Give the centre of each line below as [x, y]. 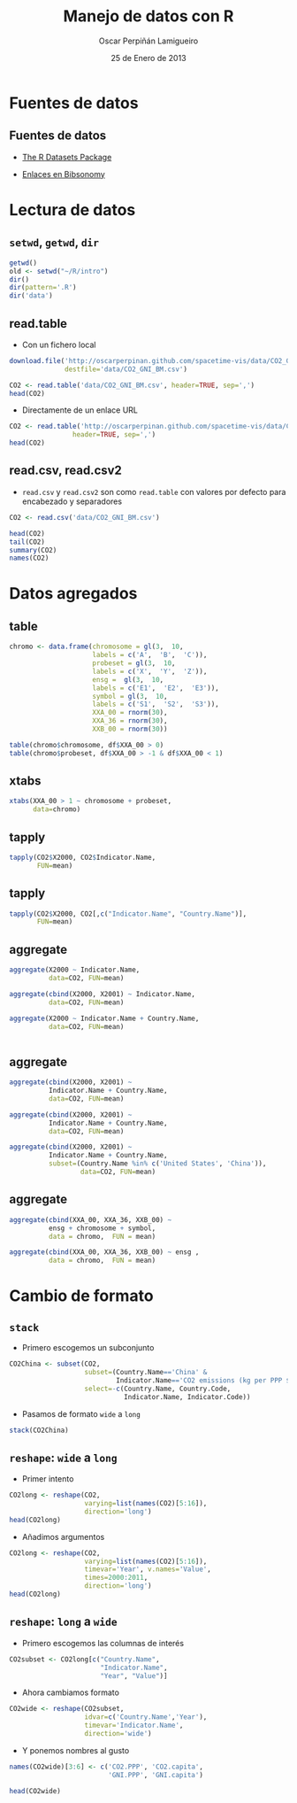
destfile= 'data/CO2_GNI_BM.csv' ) [126, 369]
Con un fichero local [59, 344]
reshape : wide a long [63, 1457]
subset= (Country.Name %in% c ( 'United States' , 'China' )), [157, 1164]
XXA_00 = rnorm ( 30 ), [130, 713]
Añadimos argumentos [63, 1536]
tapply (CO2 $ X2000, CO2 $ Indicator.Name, [83, 857]
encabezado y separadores [72, 501]
